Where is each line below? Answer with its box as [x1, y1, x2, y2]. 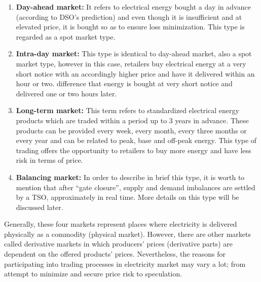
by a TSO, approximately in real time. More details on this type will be [16, 192, 239, 202]
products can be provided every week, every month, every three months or [16, 125, 247, 135]
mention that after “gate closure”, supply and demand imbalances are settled [16, 182, 255, 192]
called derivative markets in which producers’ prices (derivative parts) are [4, 238, 233, 249]
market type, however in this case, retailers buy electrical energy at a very [16, 58, 246, 68]
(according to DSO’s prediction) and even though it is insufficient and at [16, 11, 242, 22]
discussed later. [16, 201, 63, 212]
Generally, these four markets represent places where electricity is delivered [4, 219, 237, 229]
